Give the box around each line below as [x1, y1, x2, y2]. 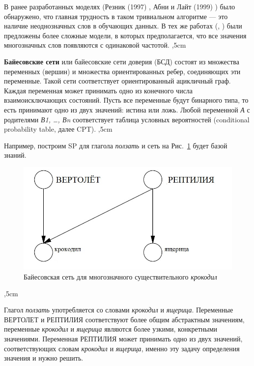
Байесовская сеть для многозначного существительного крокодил [24, 271, 217, 282]
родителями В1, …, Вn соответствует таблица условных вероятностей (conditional [4, 114, 250, 124]
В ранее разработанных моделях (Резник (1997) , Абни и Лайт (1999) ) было [4, 1, 235, 11]
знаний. [4, 150, 27, 160]
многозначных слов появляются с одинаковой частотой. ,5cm [4, 40, 186, 50]
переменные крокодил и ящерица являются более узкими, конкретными [4, 324, 218, 334]
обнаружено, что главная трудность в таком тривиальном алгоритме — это [4, 11, 228, 21]
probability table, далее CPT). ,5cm [4, 124, 113, 134]
